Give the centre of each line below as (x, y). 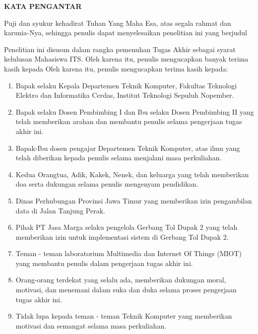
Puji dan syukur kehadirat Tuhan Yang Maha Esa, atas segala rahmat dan (118, 23)
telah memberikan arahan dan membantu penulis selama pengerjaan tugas (129, 121)
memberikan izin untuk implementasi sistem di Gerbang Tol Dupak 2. (122, 236)
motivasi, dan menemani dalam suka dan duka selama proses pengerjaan (126, 290)
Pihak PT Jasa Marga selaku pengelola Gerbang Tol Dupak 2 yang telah (127, 227)
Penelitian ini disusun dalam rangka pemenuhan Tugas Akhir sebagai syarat (120, 49)
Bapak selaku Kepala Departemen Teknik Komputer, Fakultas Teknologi (126, 85)
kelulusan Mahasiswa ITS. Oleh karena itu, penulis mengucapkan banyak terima (126, 59)
